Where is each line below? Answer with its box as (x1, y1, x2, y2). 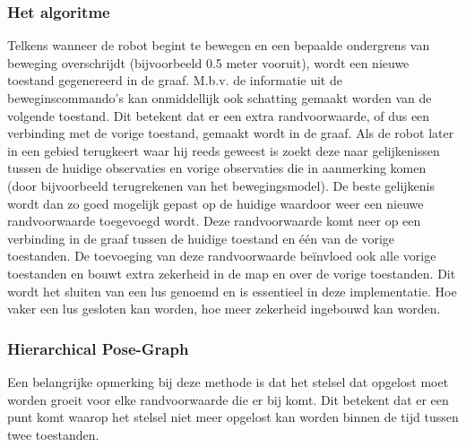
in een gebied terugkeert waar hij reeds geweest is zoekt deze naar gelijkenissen (7, 141, 440, 159)
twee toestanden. (7, 425, 99, 443)
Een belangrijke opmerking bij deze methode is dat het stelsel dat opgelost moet (7, 372, 449, 391)
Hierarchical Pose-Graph (7, 337, 189, 359)
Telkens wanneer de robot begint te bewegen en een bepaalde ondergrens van (7, 36, 430, 55)
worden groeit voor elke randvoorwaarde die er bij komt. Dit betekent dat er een (7, 390, 449, 408)
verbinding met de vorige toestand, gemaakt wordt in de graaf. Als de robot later (7, 124, 454, 142)
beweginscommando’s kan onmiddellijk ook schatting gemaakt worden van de (7, 89, 432, 107)
